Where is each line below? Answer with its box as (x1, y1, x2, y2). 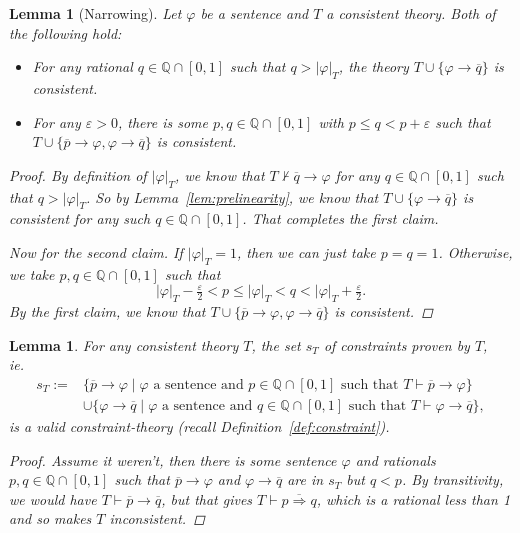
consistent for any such (9, 208, 151, 229)
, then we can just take (236, 241, 376, 262)
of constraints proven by (323, 334, 470, 355)
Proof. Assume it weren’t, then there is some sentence (9, 449, 337, 470)
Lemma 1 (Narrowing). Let (9, 3, 182, 23)
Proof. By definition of (9, 164, 147, 185)
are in (287, 469, 324, 490)
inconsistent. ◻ (109, 508, 205, 529)
